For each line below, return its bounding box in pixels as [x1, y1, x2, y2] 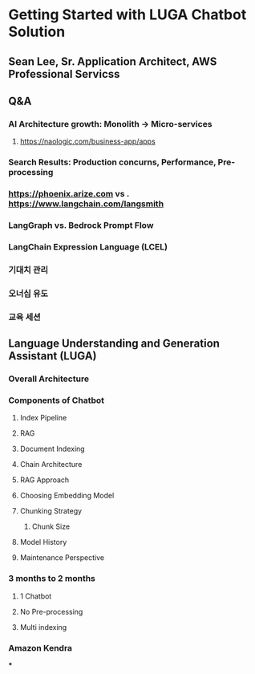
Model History [19, 538, 67, 547]
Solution [8, 22, 66, 41]
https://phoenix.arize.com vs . [8, 189, 130, 200]
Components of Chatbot [8, 395, 105, 406]
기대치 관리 [8, 264, 49, 275]
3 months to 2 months [8, 573, 96, 584]
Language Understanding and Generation [8, 337, 221, 351]
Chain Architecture [19, 460, 83, 469]
